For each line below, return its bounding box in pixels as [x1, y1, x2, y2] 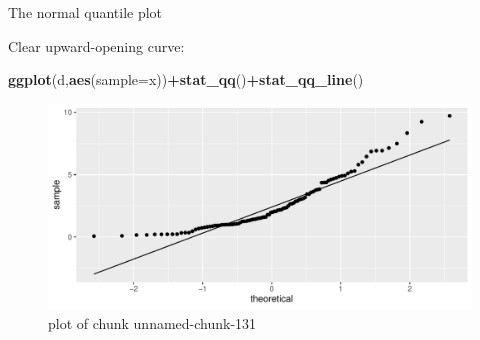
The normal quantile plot [8, 2, 163, 22]
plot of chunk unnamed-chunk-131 [48, 312, 257, 333]
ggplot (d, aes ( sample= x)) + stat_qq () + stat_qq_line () [8, 69, 364, 90]
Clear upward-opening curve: [8, 35, 185, 56]
